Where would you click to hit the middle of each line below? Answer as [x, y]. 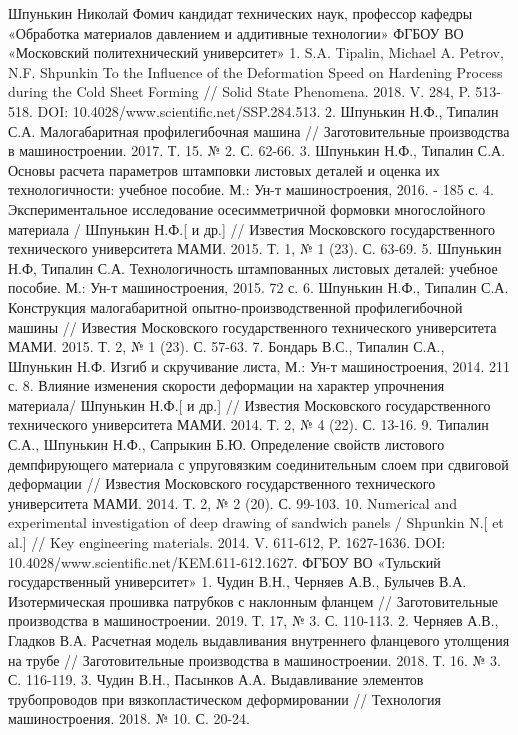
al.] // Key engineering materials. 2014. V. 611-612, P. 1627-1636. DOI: [227, 542]
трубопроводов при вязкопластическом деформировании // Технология [225, 698]
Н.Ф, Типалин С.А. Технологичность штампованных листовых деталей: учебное [253, 267]
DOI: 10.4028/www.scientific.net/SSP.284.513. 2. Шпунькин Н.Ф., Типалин [268, 110]
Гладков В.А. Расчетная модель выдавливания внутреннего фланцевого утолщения [259, 640]
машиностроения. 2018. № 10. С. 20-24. [129, 718]
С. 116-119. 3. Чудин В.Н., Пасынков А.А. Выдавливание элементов [216, 679]
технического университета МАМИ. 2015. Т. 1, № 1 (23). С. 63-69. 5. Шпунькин [255, 248]
